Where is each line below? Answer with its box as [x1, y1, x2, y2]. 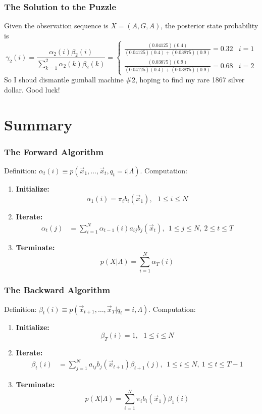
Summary [4, 114, 73, 134]
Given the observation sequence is [4, 20, 109, 31]
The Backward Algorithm [4, 284, 111, 296]
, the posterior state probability [161, 20, 258, 31]
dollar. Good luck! [4, 84, 60, 95]
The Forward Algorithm [4, 145, 104, 158]
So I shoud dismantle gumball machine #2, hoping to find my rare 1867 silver [4, 74, 245, 85]
